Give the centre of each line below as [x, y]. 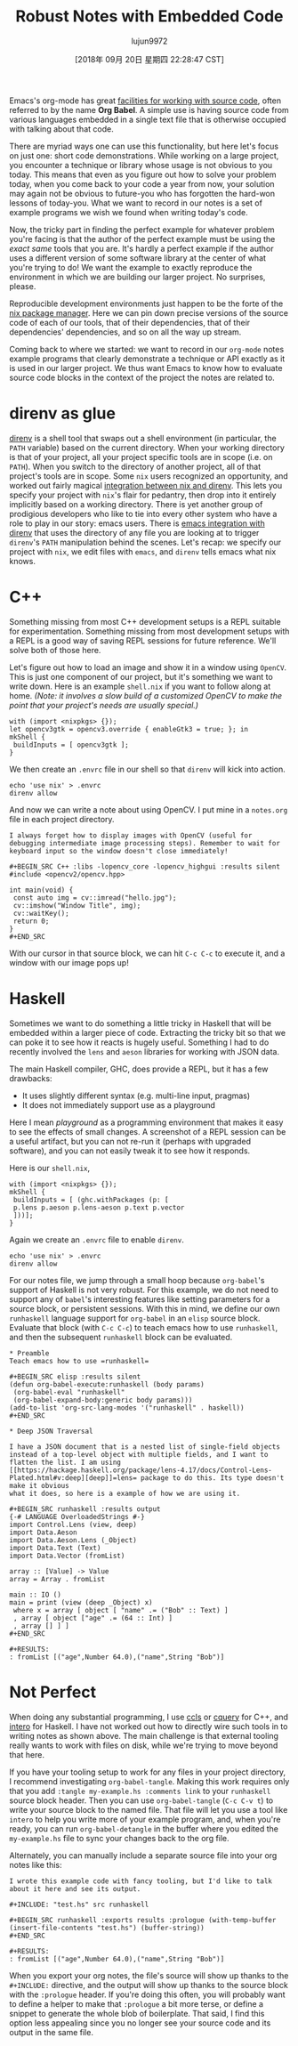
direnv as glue [62, 413]
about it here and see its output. [75, 1888]
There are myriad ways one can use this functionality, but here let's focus [144, 146]
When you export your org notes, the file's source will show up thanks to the [149, 1975]
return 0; [31, 921]
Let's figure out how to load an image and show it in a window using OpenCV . [148, 667]
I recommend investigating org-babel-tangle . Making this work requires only [149, 1781]
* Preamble [29, 1353]
